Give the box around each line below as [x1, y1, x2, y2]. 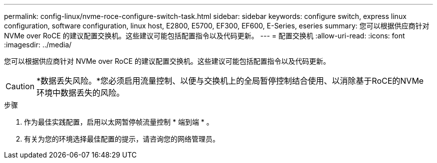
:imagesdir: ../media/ [4, 40, 72, 49]
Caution [5, 81, 35, 91]
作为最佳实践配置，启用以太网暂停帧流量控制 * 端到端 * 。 [24, 118, 214, 126]
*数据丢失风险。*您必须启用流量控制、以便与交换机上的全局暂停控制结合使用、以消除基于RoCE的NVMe [36, 76, 424, 86]
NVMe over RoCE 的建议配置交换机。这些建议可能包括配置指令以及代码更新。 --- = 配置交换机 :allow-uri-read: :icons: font [4, 31, 405, 40]
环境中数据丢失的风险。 [36, 88, 125, 98]
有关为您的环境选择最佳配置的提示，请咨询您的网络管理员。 [24, 135, 219, 143]
